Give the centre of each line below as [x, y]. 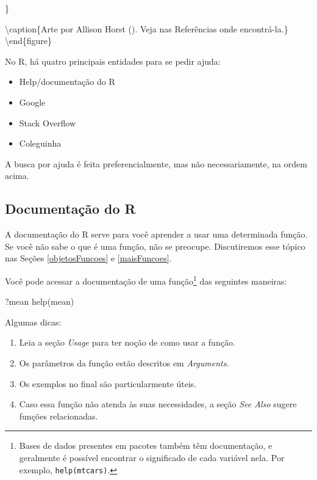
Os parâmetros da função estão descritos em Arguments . [124, 362]
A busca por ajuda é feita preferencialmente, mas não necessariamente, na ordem [156, 163]
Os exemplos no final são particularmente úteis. [108, 383]
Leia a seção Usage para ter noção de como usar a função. [127, 342]
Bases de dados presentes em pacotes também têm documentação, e [146, 445]
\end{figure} [29, 41]
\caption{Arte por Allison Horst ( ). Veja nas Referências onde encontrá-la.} [147, 28]
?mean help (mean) [40, 301]
